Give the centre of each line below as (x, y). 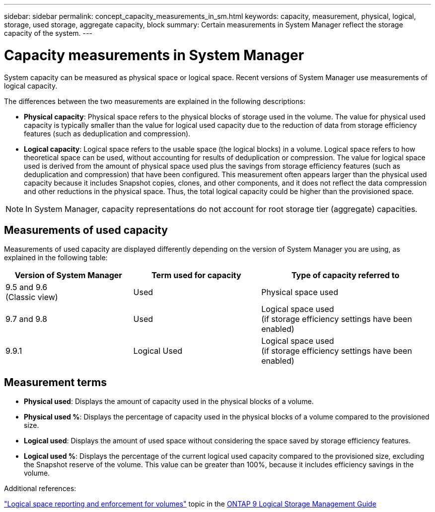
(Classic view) (32, 297)
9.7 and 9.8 (26, 319)
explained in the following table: (56, 258)
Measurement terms (55, 382)
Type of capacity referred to (345, 275)
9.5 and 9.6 (27, 287)
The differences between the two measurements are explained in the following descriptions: (155, 101)
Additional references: (40, 489)
